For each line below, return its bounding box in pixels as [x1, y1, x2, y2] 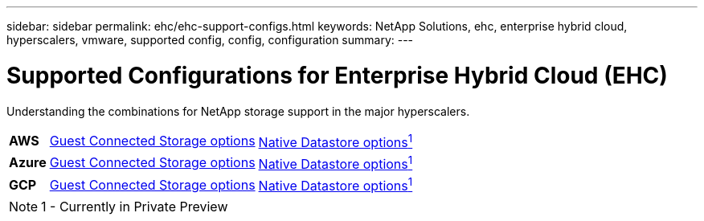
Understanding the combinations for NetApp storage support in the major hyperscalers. [6, 104, 470, 118]
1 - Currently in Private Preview [41, 198, 228, 215]
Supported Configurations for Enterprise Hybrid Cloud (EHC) [6, 61, 668, 89]
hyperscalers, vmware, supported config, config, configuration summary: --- [6, 33, 414, 47]
